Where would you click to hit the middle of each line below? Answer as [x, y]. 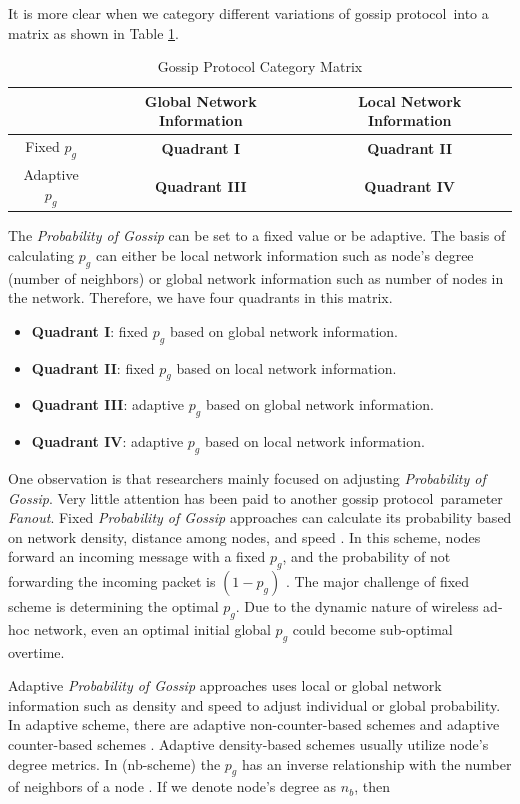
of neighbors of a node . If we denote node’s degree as [172, 786]
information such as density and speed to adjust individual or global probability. [254, 704]
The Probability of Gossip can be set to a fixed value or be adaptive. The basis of [257, 235]
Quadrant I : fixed [90, 330]
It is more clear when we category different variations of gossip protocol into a [248, 13]
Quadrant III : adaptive [108, 404]
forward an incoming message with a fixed [137, 556]
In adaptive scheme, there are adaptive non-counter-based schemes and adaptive [254, 724]
